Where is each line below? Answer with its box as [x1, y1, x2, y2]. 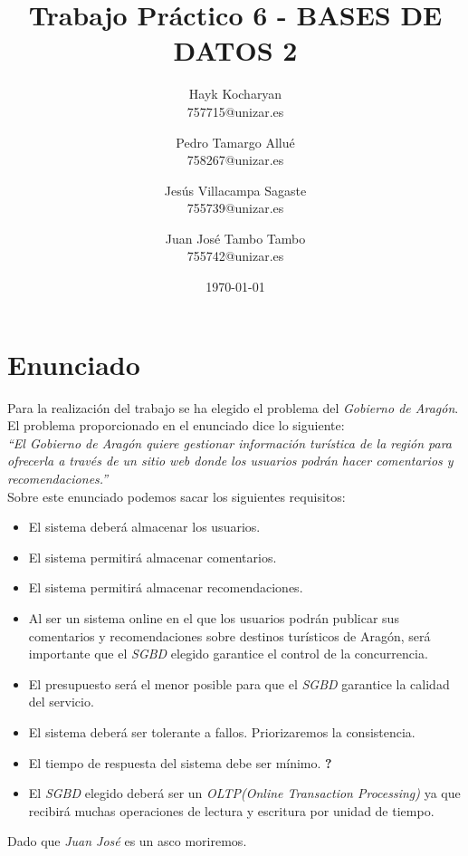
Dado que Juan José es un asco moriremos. [7, 832, 247, 851]
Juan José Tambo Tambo [165, 228, 306, 247]
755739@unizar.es [186, 198, 284, 217]
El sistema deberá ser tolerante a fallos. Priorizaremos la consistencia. [28, 722, 415, 741]
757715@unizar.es [186, 101, 284, 120]
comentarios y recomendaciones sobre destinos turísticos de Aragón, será [28, 626, 431, 645]
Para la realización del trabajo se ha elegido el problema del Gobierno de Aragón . [7, 398, 459, 417]
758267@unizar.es [186, 150, 284, 169]
